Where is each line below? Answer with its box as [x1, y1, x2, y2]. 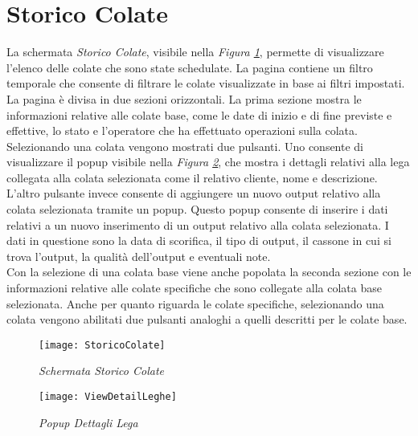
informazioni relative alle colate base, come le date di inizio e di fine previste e [6, 106, 392, 123]
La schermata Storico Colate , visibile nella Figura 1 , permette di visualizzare [6, 43, 384, 60]
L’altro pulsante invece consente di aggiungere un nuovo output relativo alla [6, 185, 381, 202]
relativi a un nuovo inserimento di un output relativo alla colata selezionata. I [6, 216, 389, 233]
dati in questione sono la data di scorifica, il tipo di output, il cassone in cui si [6, 232, 391, 249]
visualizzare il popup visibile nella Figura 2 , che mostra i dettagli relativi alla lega [6, 153, 410, 170]
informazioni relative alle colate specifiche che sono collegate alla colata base [6, 279, 382, 296]
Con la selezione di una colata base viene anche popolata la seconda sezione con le [6, 263, 412, 280]
